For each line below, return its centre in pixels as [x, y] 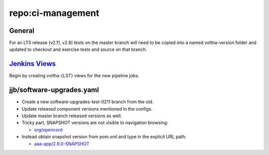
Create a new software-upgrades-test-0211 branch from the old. [88, 102]
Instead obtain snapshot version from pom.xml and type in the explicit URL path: [104, 137]
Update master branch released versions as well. [72, 116]
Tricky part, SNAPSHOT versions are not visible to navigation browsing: [95, 123]
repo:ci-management [54, 13]
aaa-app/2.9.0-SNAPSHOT [62, 144]
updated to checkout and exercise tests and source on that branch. [78, 49]
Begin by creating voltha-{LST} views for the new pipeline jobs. [74, 76]
